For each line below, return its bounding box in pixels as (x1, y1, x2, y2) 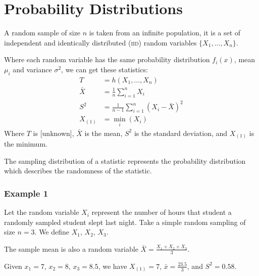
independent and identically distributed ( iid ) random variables (4, 37, 197, 48)
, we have (98, 260, 127, 271)
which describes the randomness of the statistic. (4, 165, 152, 176)
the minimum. (4, 139, 47, 149)
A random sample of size (4, 27, 81, 38)
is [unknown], (33, 127, 74, 138)
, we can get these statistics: (61, 64, 148, 74)
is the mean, (84, 127, 123, 138)
